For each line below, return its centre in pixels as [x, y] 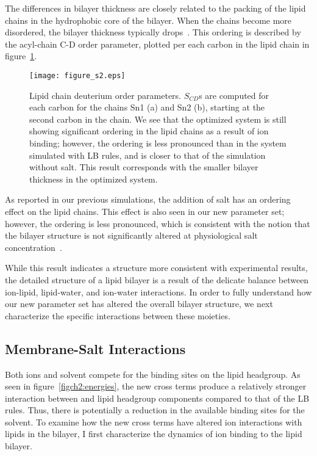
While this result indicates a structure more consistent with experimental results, [156, 268]
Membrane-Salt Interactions [95, 348]
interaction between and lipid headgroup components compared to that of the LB [157, 398]
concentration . [34, 247]
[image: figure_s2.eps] [77, 75]
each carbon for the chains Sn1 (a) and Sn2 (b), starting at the [147, 107]
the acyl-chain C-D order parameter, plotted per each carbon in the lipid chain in [157, 44]
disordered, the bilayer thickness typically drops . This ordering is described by [153, 32]
